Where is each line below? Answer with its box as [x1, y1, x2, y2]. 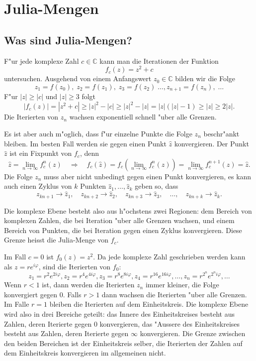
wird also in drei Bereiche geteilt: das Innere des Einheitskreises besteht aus [4, 309, 235, 319]
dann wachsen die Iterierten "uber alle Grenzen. [101, 289, 247, 299]
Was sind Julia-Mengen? [4, 32, 132, 47]
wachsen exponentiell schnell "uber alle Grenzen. [69, 112, 217, 122]
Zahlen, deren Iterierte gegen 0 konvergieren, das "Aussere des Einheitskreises [4, 318, 240, 329]
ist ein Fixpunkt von [9, 148, 72, 158]
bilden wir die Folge [175, 73, 236, 84]
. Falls [63, 289, 82, 299]
